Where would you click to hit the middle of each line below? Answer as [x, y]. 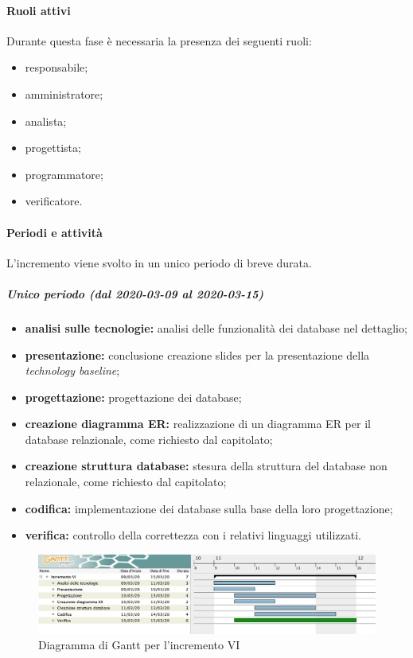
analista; [46, 121]
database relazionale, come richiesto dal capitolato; [149, 439]
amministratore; [64, 93]
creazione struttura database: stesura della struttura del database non [206, 466]
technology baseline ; [72, 370]
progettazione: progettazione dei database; [133, 397]
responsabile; [56, 67]
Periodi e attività [55, 232]
